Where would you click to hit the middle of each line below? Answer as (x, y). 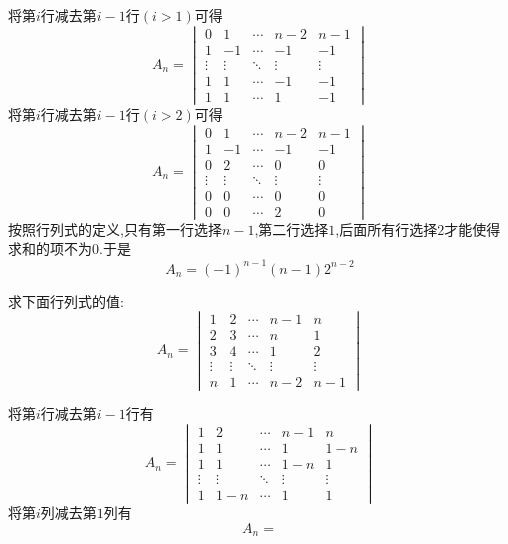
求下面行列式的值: (66, 300)
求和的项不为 (50, 248)
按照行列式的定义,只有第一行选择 (115, 228)
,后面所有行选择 (386, 228)
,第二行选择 (291, 228)
